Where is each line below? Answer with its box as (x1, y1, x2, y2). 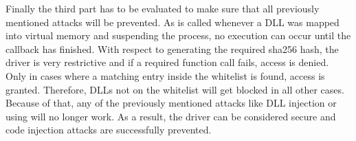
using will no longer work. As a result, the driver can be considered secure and (5, 109, 336, 123)
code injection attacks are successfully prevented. (5, 122, 212, 137)
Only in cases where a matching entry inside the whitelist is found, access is (5, 68, 325, 83)
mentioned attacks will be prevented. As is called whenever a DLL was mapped (5, 14, 340, 29)
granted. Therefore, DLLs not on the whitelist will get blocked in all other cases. (5, 82, 344, 96)
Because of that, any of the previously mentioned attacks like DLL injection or (5, 96, 337, 110)
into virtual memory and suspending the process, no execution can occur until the (5, 28, 351, 43)
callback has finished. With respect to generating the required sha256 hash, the (5, 41, 339, 56)
